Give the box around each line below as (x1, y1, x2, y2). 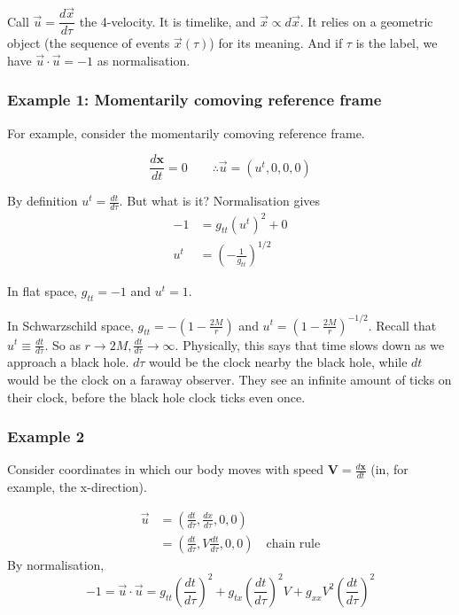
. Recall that (368, 315, 437, 334)
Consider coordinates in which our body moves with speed (7, 460, 324, 479)
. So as (44, 335, 81, 354)
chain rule (266, 537, 321, 550)
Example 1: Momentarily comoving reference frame (7, 89, 382, 111)
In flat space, (7, 282, 78, 300)
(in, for (370, 460, 408, 479)
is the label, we (355, 34, 438, 52)
